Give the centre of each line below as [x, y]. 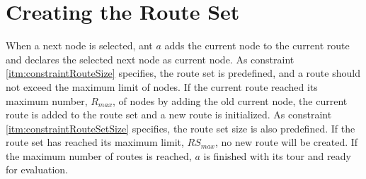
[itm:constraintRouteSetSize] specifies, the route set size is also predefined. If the [181, 128]
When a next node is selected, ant [79, 45]
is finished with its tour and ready [277, 155]
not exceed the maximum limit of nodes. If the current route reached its [162, 86]
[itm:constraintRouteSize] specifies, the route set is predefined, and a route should [183, 73]
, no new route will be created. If [286, 142]
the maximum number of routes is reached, [99, 155]
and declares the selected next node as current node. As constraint [150, 59]
